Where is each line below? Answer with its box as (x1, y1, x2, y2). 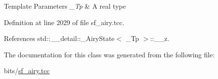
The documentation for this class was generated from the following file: (4, 49, 215, 59)
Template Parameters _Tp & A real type (4, 1, 126, 11)
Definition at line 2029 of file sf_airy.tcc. (4, 17, 125, 27)
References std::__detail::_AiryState (4, 33, 115, 43)
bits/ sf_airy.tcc (4, 66, 50, 76)
